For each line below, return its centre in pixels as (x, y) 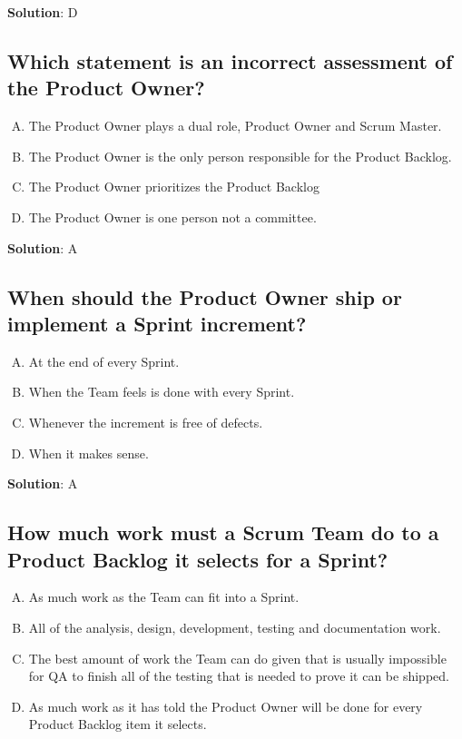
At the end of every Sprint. (104, 361)
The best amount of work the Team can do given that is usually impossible (237, 658)
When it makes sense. (88, 453)
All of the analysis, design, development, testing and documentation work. (235, 627)
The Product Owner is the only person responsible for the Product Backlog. (240, 156)
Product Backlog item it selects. (118, 724)
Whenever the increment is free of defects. (146, 422)
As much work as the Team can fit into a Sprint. (164, 597)
